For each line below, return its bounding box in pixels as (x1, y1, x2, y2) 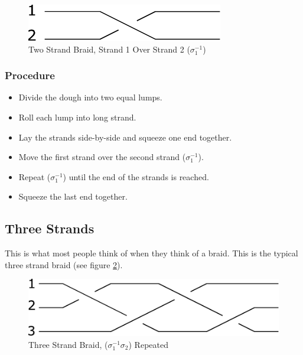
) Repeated (128, 338, 168, 350)
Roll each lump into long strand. (18, 111, 136, 123)
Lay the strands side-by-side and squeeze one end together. (18, 131, 232, 143)
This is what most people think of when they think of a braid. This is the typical (5, 247, 298, 259)
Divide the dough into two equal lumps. (18, 91, 162, 103)
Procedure (5, 68, 55, 83)
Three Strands (5, 219, 95, 237)
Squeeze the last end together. (18, 190, 128, 203)
